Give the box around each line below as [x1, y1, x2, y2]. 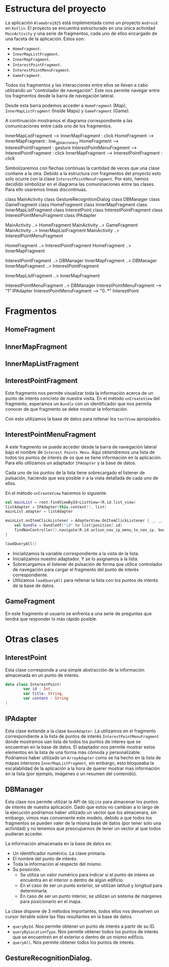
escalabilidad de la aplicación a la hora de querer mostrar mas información [5, 765, 160, 771]
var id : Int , [23, 687, 53, 692]
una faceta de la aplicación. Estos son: [5, 36, 85, 42]
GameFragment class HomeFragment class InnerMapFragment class [5, 201, 147, 207]
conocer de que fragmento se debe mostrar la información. [5, 406, 128, 412]
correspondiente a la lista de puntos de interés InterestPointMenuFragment [5, 733, 159, 739]
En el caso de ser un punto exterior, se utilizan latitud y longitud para [20, 882, 162, 888]
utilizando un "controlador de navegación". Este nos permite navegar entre [5, 87, 160, 93]
